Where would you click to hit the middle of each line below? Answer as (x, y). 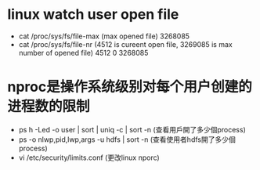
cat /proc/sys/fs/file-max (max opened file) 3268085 (104, 36)
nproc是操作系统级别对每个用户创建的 (130, 87)
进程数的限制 (49, 107)
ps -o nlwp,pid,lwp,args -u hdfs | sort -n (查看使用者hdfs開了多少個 (127, 139)
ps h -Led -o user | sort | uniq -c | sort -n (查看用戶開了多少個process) (132, 129)
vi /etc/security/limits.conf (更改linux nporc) (89, 157)
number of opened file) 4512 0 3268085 (83, 52)
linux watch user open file (93, 14)
